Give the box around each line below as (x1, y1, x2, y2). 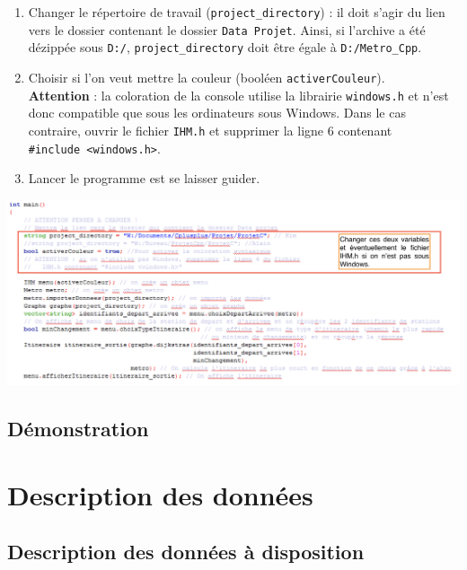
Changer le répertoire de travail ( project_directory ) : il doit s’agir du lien (28, 3, 445, 21)
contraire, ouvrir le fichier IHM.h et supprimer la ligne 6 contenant (28, 120, 392, 139)
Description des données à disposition (7, 538, 365, 566)
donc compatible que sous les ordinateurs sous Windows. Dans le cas (28, 103, 406, 122)
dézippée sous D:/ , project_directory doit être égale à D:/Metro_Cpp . (28, 38, 422, 57)
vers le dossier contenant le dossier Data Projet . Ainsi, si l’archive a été (28, 20, 426, 39)
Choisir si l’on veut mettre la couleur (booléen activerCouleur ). (28, 67, 385, 86)
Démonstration (7, 414, 149, 442)
